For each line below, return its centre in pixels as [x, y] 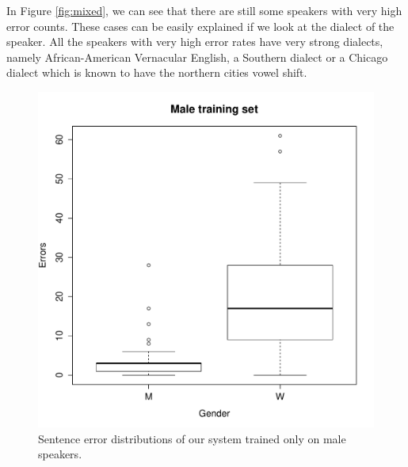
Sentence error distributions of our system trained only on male [192, 438]
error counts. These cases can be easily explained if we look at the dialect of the [200, 26]
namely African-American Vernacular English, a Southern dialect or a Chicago [197, 57]
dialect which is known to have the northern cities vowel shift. [157, 72]
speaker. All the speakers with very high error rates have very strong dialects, [195, 42]
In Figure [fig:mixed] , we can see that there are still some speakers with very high [204, 10]
